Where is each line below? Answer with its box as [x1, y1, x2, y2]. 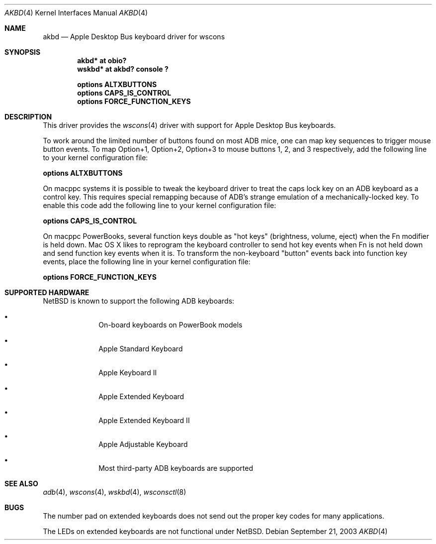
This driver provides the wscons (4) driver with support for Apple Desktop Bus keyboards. [43, 121, 336, 129]
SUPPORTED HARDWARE [4, 288, 89, 297]
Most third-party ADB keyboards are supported [98, 464, 253, 472]
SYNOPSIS [4, 48, 41, 56]
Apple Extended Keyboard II [98, 416, 190, 425]
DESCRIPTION [4, 112, 52, 121]
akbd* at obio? [77, 56, 127, 65]
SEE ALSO [4, 479, 38, 488]
